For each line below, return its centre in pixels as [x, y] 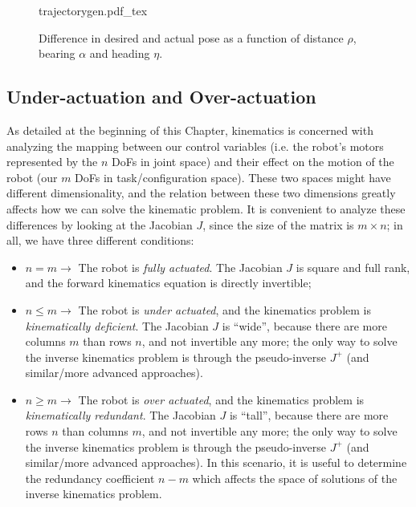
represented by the [52, 162]
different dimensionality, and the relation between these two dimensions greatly [201, 193]
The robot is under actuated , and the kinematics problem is [224, 309]
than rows [107, 341]
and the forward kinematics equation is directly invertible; [168, 283]
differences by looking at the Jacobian [100, 224]
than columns [95, 431]
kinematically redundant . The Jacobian [120, 415]
